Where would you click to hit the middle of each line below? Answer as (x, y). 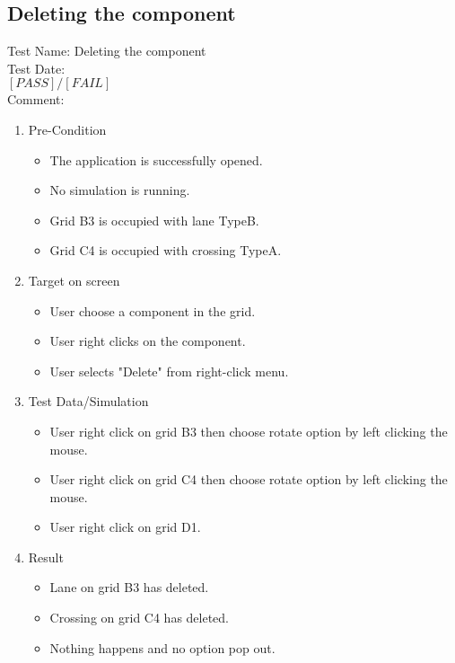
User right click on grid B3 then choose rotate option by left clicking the (249, 431)
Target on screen (74, 280)
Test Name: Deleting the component (107, 51)
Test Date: (36, 68)
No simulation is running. (120, 190)
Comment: (36, 99)
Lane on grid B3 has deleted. (129, 587)
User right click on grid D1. (125, 527)
